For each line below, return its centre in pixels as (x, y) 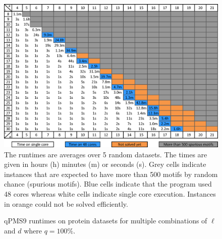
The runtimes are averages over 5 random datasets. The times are (106, 154)
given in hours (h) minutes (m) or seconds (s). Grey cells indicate (105, 164)
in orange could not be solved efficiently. (66, 203)
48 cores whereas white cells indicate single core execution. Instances (110, 194)
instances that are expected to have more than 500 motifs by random (111, 174)
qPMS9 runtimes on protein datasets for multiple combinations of (106, 221)
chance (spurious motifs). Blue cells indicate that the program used (108, 184)
